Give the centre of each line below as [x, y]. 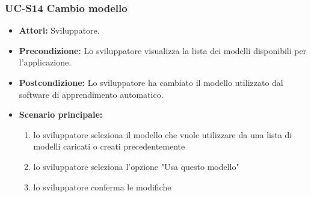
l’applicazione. [45, 62]
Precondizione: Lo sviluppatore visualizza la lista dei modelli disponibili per [163, 50]
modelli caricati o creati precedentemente [109, 146]
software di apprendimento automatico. [91, 94]
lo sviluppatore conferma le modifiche [102, 186]
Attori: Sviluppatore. [59, 30]
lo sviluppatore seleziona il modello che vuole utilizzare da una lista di [163, 134]
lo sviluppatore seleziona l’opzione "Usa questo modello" [136, 166]
